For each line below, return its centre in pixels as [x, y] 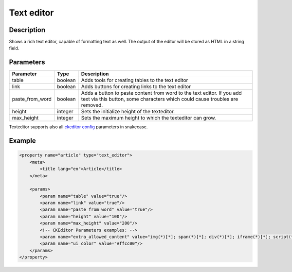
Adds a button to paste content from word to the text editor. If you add [161, 93]
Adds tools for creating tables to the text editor [135, 80]
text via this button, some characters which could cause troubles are [160, 99]
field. [14, 48]
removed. [92, 105]
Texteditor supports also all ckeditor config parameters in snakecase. [78, 127]
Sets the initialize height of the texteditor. [128, 112]
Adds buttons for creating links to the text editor [136, 86]
